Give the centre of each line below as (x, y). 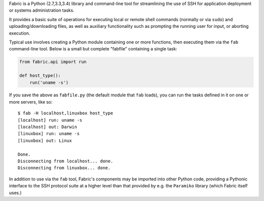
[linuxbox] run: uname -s (49, 134)
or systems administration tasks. (42, 10)
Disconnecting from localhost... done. (66, 161)
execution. (20, 33)
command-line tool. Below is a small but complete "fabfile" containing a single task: (93, 49)
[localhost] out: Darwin (47, 127)
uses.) (15, 193)
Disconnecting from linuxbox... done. (64, 168)
